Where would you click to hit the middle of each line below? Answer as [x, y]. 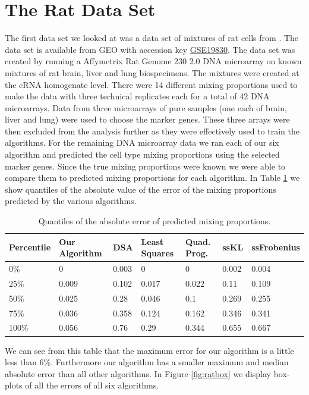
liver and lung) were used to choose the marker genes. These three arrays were [147, 119]
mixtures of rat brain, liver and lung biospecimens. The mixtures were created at [152, 72]
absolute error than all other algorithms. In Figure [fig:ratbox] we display [138, 373]
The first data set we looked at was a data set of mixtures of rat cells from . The [152, 38]
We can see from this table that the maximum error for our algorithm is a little [149, 350]
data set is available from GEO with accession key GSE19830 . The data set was [150, 49]
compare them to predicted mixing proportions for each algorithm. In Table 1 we [152, 178]
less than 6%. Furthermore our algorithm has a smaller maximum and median [147, 362]
